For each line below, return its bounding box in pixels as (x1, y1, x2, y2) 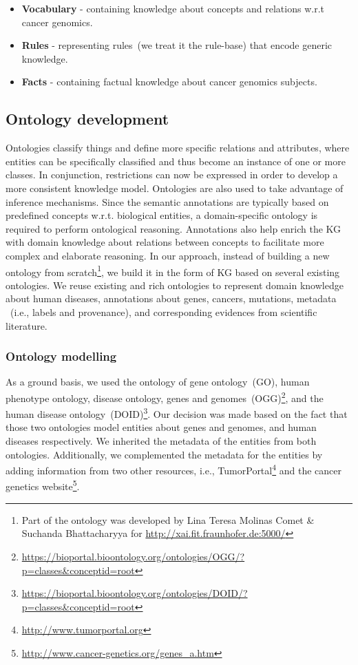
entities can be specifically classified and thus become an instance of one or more (6, 154, 346, 168)
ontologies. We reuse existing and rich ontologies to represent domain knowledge (6, 277, 344, 292)
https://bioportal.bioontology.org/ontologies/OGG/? (21, 549, 245, 563)
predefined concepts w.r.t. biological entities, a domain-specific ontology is (6, 208, 318, 222)
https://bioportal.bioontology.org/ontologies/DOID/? (21, 586, 248, 600)
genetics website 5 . (6, 477, 80, 494)
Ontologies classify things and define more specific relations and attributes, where (6, 140, 350, 155)
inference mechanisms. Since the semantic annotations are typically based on (6, 194, 329, 209)
